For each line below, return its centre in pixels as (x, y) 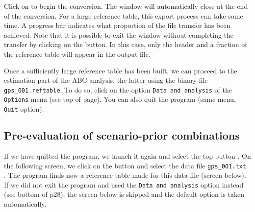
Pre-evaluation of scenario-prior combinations (122, 135)
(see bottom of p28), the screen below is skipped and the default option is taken (124, 194)
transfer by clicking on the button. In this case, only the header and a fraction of (126, 44)
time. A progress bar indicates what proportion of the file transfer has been (117, 25)
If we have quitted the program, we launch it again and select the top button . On (127, 155)
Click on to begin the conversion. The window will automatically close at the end (126, 6)
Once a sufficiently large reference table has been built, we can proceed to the (121, 70)
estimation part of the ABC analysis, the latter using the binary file (106, 80)
